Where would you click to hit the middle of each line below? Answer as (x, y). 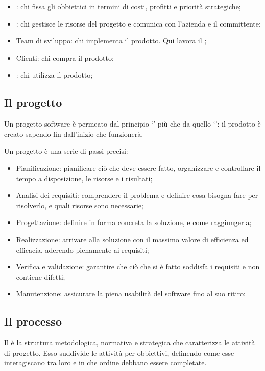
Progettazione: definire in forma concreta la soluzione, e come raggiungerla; (134, 222)
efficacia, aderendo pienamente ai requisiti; (82, 249)
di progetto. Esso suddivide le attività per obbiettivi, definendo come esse (119, 352)
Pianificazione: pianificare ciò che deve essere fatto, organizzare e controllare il (138, 168)
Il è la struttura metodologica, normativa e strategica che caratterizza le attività (130, 343)
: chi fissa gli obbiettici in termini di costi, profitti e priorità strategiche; (128, 6)
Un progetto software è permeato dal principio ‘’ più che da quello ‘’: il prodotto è (132, 124)
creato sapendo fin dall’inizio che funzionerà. (74, 133)
